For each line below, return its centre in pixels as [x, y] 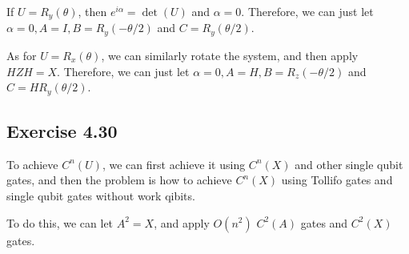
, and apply [182, 222]
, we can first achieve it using [174, 164]
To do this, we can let [60, 222]
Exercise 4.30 [62, 130]
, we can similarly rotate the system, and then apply [230, 55]
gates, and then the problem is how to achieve [119, 180]
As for [22, 55]
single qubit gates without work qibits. [101, 195]
